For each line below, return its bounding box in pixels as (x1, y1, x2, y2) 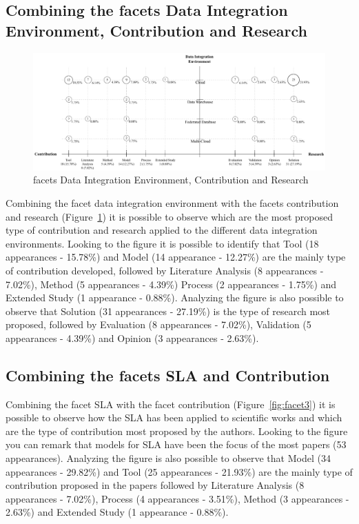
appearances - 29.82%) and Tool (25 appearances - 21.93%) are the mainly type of (6, 464, 353, 478)
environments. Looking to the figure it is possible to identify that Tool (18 (6, 236, 319, 250)
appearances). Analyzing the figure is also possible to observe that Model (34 (6, 451, 331, 465)
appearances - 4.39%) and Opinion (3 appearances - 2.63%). (6, 330, 259, 345)
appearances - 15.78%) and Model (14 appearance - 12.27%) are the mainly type (6, 250, 346, 264)
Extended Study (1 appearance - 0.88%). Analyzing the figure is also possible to (6, 290, 344, 305)
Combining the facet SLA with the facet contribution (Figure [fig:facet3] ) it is (6, 396, 336, 411)
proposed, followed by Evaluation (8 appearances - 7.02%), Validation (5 (6, 317, 311, 332)
